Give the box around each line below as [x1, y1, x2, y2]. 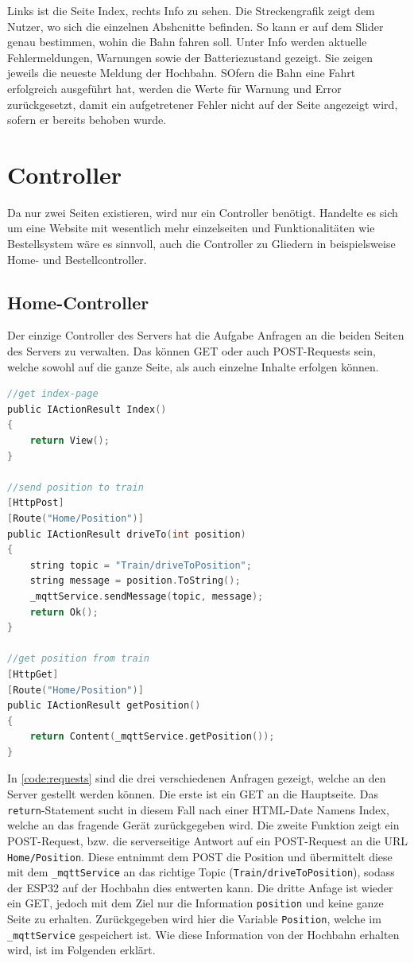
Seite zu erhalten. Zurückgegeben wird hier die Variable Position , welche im [7, 911, 381, 927]
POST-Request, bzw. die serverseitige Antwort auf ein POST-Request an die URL [7, 832, 408, 848]
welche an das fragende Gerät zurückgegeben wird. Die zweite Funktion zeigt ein [7, 817, 400, 833]
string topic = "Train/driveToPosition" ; [29, 559, 252, 571]
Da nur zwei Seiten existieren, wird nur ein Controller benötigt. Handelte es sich [7, 204, 398, 220]
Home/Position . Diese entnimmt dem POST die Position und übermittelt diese [7, 848, 393, 864]
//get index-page [7, 388, 99, 400]
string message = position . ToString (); [29, 575, 241, 587]
